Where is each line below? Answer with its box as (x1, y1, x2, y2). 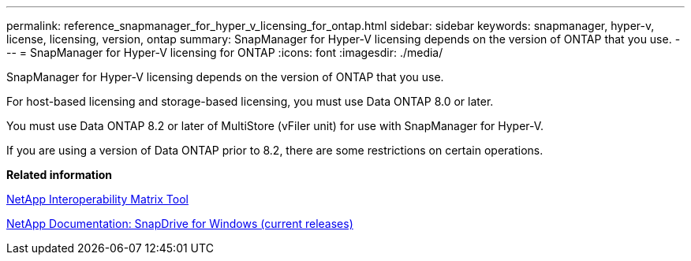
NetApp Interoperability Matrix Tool (6, 192, 189, 206)
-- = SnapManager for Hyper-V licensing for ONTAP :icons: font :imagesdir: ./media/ (6, 46, 443, 59)
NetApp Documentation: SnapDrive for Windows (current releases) (6, 217, 353, 230)
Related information (6, 168, 113, 181)
